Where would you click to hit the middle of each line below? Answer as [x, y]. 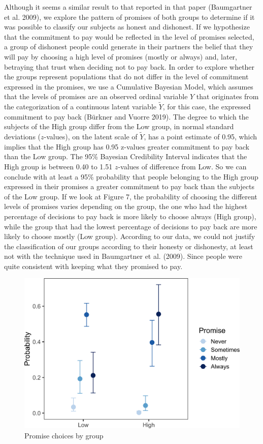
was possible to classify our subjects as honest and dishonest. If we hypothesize [127, 27]
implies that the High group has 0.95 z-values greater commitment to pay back [127, 146]
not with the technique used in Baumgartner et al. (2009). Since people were [123, 256]
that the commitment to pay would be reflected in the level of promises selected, [129, 36]
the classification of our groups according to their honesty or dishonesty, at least [129, 246]
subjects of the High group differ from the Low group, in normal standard [119, 126]
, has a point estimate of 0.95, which [201, 137]
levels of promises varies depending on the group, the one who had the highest [126, 206]
